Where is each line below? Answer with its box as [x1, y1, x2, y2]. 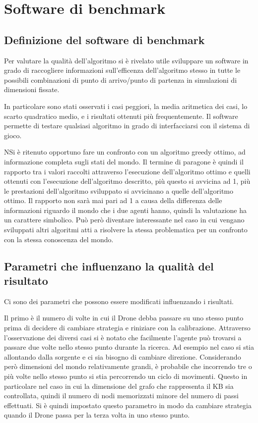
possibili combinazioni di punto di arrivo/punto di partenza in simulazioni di [4, 74, 237, 85]
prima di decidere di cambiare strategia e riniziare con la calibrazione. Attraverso [4, 322, 251, 333]
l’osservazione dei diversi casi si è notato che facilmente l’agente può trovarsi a [4, 332, 242, 342]
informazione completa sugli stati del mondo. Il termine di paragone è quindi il [4, 156, 244, 166]
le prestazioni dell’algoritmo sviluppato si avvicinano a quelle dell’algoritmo [4, 185, 233, 196]
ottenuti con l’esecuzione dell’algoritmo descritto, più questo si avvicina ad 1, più [4, 176, 251, 186]
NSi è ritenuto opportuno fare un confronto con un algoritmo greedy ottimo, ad [4, 147, 246, 157]
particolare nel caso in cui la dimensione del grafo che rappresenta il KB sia [4, 380, 234, 391]
